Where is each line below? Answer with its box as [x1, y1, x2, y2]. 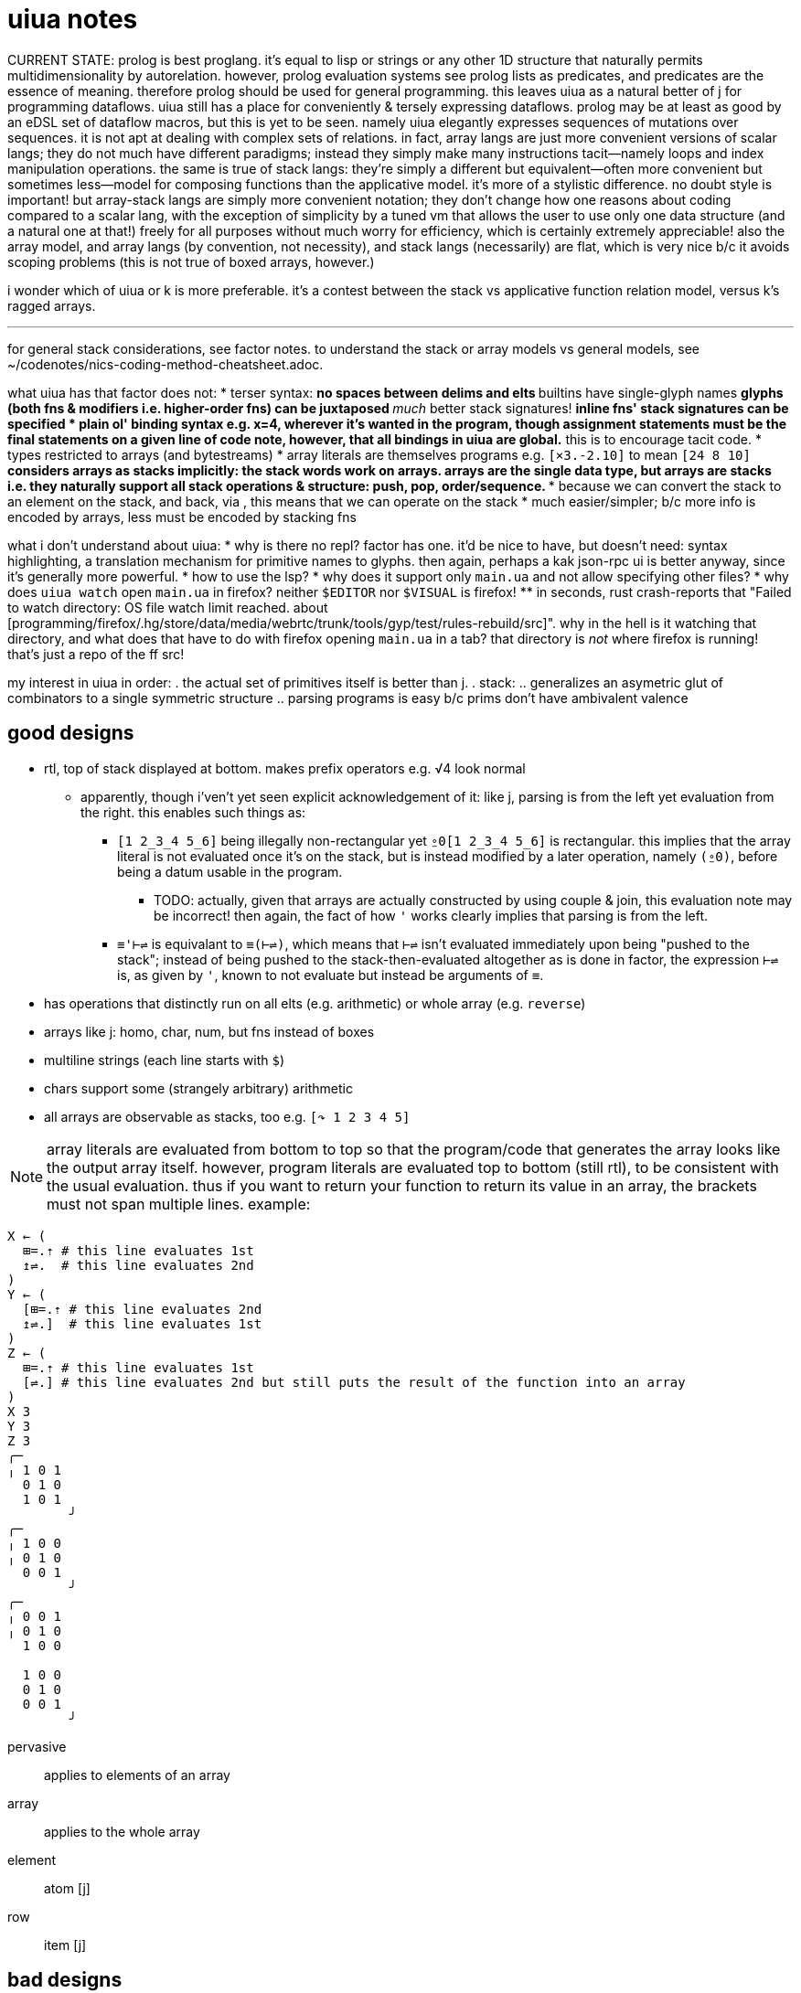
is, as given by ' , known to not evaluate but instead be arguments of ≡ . [117, 966, 544, 983]
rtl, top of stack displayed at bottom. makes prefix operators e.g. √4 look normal [44, 760, 526, 776]
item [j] [44, 1936, 87, 1953]
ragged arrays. [7, 297, 96, 314]
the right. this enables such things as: [80, 804, 306, 820]
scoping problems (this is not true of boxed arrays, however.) [7, 253, 375, 270]
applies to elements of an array [44, 1766, 230, 1783]
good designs [7, 721, 134, 745]
